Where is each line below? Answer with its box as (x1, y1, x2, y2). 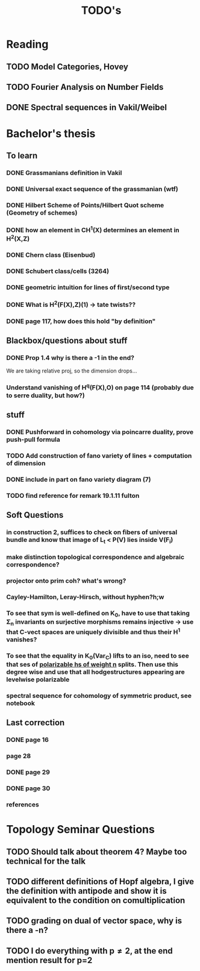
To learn (6, 150, 38, 160)
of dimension (6, 459, 46, 467)
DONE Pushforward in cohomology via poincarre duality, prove (6, 427, 194, 436)
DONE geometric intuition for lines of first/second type (6, 283, 170, 292)
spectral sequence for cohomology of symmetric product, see (6, 691, 192, 700)
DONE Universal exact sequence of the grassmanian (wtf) (6, 184, 179, 193)
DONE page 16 (6, 736, 49, 744)
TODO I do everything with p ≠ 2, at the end (6, 946, 173, 956)
